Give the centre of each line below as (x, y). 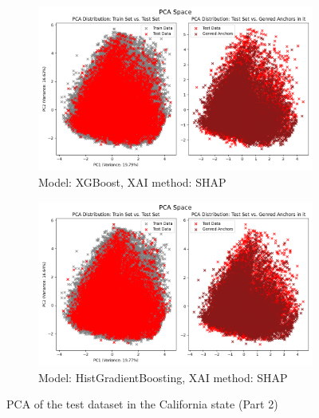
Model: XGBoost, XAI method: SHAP (132, 181)
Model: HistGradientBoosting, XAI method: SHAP (163, 377)
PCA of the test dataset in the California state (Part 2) (142, 404)
